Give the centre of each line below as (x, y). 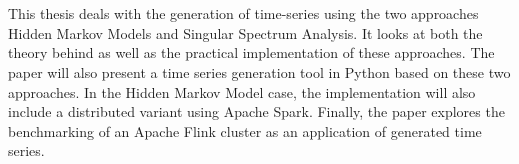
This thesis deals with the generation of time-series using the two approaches (243, 13)
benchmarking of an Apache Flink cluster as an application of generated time (245, 130)
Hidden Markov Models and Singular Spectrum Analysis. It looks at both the (245, 32)
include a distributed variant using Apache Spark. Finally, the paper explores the (256, 111)
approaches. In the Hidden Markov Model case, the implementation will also (242, 91)
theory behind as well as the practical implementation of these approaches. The (251, 52)
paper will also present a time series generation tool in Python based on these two (259, 71)
